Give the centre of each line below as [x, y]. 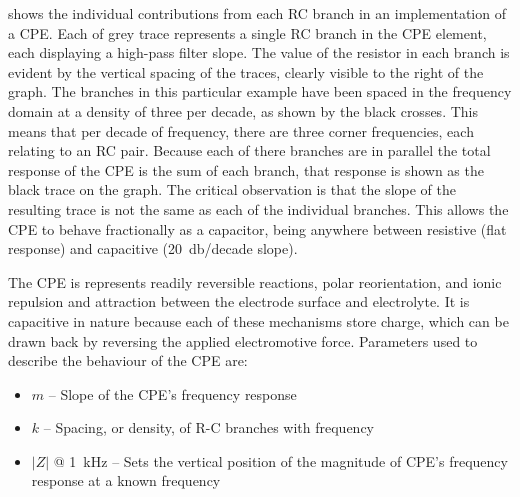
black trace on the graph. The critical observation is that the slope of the [232, 189]
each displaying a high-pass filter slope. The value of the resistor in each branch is [259, 52]
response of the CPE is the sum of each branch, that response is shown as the [246, 169]
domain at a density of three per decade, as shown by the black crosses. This [243, 110]
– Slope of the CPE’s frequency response [172, 393]
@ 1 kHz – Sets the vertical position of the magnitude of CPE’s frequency [280, 460]
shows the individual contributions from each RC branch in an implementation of [257, 13]
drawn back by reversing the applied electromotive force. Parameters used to [243, 340]
